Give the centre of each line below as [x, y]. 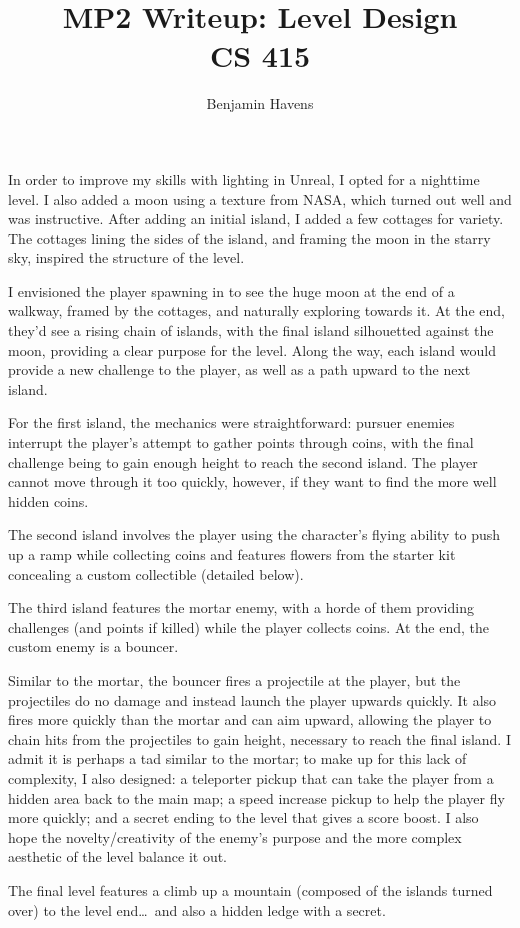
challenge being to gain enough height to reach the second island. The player [243, 461]
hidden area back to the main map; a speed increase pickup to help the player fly [256, 797]
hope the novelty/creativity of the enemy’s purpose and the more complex [235, 836]
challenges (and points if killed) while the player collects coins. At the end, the [248, 626]
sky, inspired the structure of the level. [126, 257]
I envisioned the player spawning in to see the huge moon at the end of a [231, 290]
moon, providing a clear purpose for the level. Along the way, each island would [252, 349]
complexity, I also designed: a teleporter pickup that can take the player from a [251, 777]
